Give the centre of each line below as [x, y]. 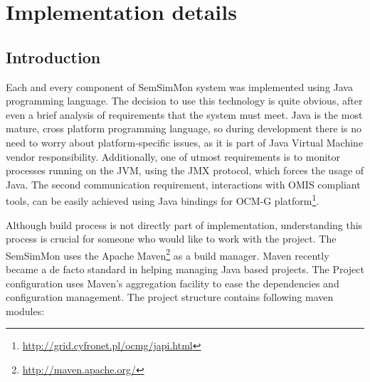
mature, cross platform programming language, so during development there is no [184, 128]
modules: [25, 311]
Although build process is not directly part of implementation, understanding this [184, 224]
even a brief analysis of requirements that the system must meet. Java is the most [184, 114]
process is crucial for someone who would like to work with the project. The [171, 239]
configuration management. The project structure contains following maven [170, 297]
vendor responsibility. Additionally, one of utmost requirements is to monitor [173, 156]
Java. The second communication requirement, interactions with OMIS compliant [183, 184]
